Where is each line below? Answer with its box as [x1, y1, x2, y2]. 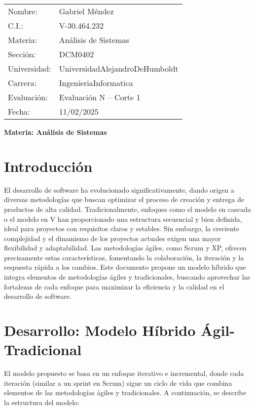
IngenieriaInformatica [59, 77, 133, 88]
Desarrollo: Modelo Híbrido [4, 320, 196, 340]
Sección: [8, 48, 36, 60]
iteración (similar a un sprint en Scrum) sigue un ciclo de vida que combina [4, 377, 232, 388]
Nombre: [8, 5, 37, 17]
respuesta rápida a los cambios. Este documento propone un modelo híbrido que [4, 262, 246, 272]
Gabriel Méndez [59, 5, 114, 17]
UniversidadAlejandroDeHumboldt [59, 63, 179, 74]
